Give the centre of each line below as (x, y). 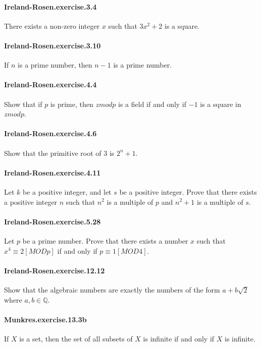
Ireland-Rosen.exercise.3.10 (53, 45)
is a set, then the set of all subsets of (76, 338)
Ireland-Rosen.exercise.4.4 (50, 84)
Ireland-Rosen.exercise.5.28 (53, 221)
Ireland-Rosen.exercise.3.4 (50, 6)
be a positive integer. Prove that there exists (188, 191)
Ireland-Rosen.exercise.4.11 (53, 172)
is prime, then (72, 104)
